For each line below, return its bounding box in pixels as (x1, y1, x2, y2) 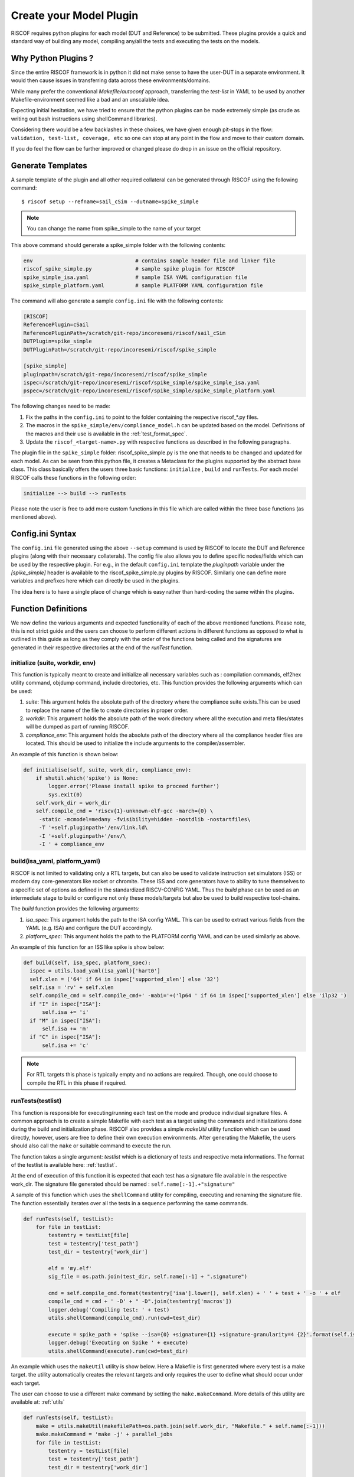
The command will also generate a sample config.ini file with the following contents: (11, 297, 224, 304)
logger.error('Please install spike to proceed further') (48, 783, 219, 790)
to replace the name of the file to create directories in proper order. (25, 707, 189, 714)
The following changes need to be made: (11, 402, 111, 410)
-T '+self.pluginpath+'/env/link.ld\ (38, 824, 148, 831)
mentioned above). (11, 513, 57, 520)
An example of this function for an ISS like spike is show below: (11, 943, 165, 951)
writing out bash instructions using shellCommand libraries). (11, 115, 158, 122)
